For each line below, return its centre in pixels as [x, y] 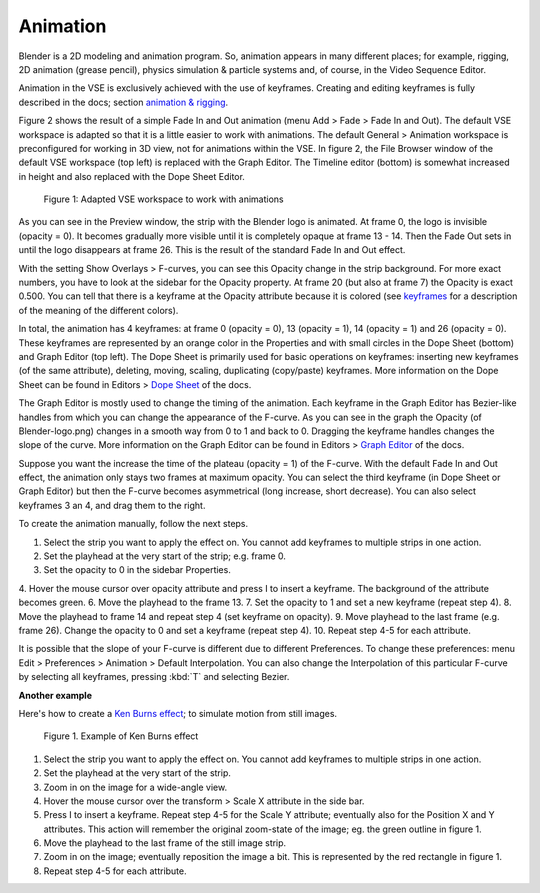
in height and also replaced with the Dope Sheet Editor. [131, 176]
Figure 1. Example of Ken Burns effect [121, 736]
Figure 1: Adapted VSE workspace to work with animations [163, 199]
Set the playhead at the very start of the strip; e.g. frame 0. [165, 556]
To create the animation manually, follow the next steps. [133, 524]
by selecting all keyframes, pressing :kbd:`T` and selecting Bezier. [154, 677]
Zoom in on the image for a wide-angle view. [135, 787]
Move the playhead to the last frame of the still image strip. [165, 843]
